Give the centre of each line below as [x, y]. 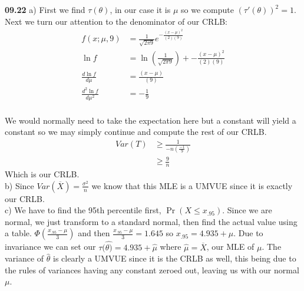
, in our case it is [140, 9]
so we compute [207, 9]
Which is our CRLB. [42, 174]
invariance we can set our [50, 247]
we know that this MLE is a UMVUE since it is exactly [192, 185]
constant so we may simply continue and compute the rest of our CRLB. [136, 132]
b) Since [19, 185]
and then [94, 233]
